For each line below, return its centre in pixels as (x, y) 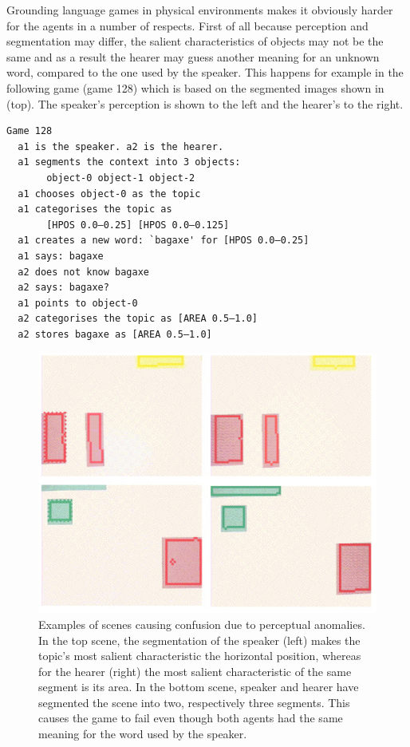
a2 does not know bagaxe (83, 272)
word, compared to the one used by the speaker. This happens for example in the (205, 72)
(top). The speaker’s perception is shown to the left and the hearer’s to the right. (205, 103)
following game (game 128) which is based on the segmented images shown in (195, 87)
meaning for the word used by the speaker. (143, 734)
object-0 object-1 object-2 (121, 178)
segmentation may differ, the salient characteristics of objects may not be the (195, 41)
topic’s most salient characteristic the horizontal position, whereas (200, 656)
